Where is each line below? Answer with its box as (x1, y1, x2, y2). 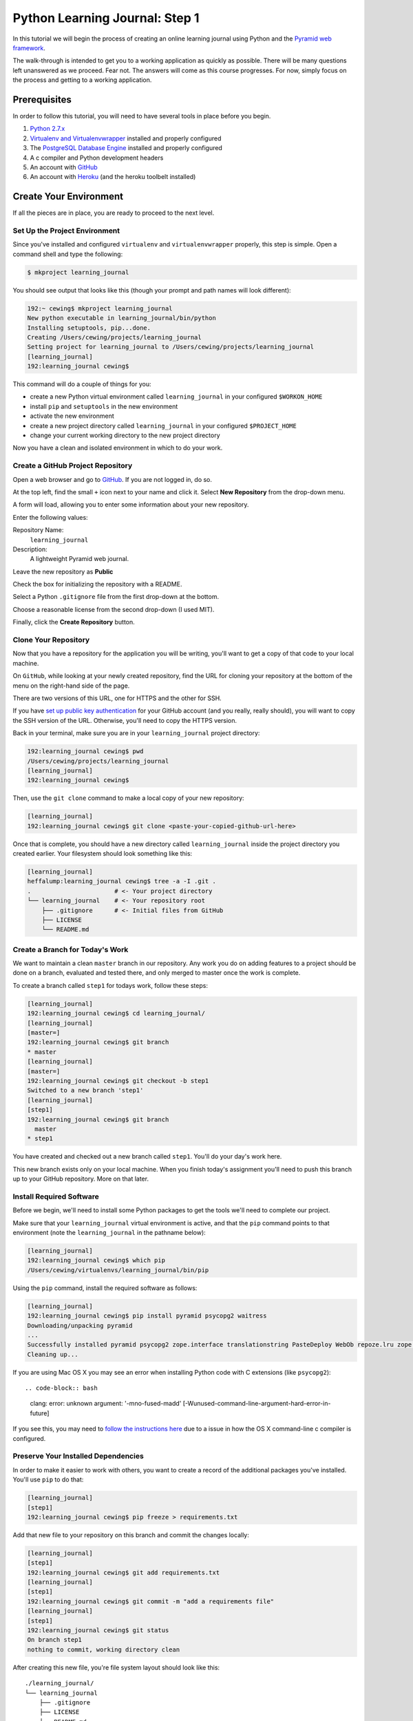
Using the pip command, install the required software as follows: (12, 1284, 198, 1292)
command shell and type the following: (12, 250, 123, 258)
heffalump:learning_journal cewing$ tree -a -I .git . (27, 878, 216, 885)
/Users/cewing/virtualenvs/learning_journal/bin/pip (27, 1266, 209, 1274)
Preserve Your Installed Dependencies (12, 1451, 144, 1461)
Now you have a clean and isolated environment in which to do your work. (12, 444, 223, 452)
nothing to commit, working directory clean (27, 1645, 180, 1654)
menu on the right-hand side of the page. (12, 682, 130, 690)
